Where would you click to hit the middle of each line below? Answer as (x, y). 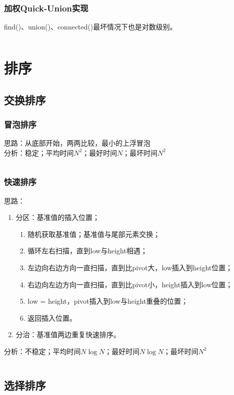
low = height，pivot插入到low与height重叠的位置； (108, 301)
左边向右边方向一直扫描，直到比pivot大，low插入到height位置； (130, 267)
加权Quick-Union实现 (46, 8)
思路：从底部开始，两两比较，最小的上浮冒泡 (77, 143)
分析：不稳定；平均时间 (42, 351)
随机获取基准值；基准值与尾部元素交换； (94, 234)
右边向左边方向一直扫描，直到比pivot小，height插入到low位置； (130, 284)
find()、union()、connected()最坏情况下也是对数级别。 (90, 27)
